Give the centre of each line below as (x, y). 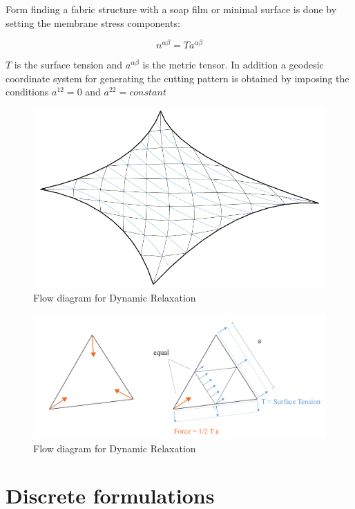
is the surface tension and (68, 65)
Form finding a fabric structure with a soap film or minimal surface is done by (171, 9)
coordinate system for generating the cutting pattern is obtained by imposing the (177, 78)
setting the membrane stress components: (93, 22)
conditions (27, 92)
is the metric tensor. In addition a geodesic (233, 65)
